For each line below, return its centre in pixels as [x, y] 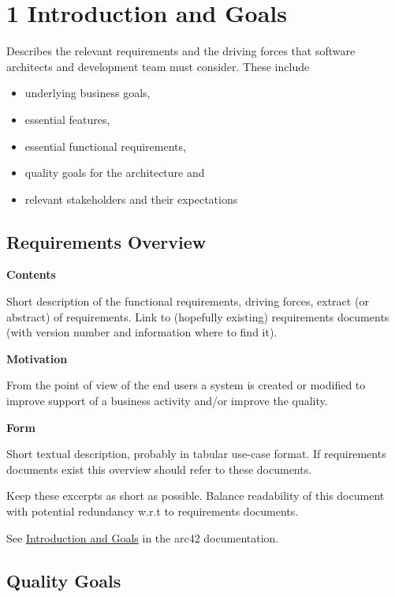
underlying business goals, [88, 93]
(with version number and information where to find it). [142, 332]
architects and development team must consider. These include [158, 66]
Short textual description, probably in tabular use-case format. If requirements [196, 454]
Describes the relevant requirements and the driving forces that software [181, 51]
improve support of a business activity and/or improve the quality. [167, 401]
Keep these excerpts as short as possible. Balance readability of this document [196, 496]
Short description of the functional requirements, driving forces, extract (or [188, 301]
